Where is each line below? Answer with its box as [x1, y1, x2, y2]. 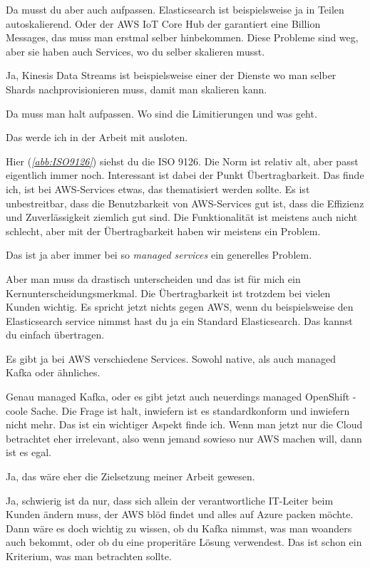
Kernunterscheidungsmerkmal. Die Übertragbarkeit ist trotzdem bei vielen [6, 285, 331, 300]
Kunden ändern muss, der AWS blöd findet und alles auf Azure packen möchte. [6, 507, 354, 522]
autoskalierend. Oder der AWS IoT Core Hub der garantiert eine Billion [6, 16, 321, 31]
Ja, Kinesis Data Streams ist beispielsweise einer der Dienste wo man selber [6, 68, 336, 83]
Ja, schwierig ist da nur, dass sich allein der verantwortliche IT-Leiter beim [6, 492, 334, 507]
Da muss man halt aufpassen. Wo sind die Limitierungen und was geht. [6, 105, 317, 120]
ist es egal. [6, 445, 51, 460]
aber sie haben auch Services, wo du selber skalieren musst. [6, 43, 265, 58]
